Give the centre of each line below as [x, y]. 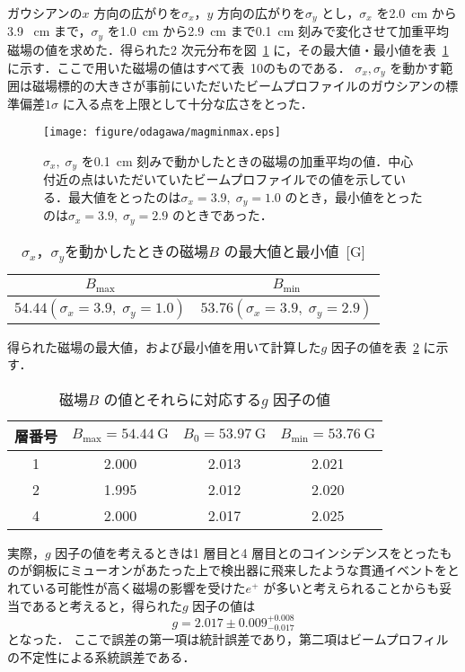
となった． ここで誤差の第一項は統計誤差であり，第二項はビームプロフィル [228, 639]
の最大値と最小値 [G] [294, 251]
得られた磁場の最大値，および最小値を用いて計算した [164, 346]
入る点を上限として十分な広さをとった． [194, 103]
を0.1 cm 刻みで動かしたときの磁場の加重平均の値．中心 [247, 160]
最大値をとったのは [124, 196]
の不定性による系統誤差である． [101, 657]
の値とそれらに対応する [183, 399]
